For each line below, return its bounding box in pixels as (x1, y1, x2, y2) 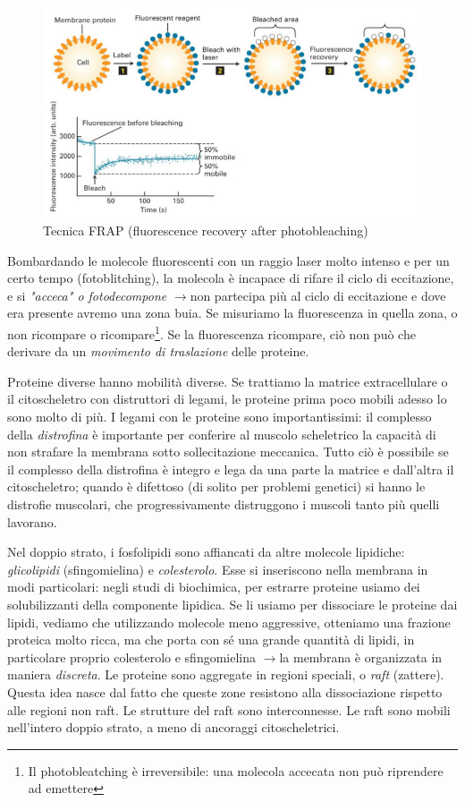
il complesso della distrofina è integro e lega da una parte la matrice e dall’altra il (7, 459, 454, 478)
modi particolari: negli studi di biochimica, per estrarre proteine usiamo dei (7, 577, 420, 596)
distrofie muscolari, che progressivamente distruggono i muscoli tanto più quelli (7, 495, 440, 514)
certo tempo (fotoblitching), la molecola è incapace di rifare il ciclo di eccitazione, (7, 269, 454, 287)
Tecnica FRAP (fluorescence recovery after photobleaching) (43, 221, 368, 240)
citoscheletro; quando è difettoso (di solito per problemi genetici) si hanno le (7, 477, 426, 496)
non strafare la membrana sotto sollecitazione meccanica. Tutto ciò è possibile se (7, 442, 449, 461)
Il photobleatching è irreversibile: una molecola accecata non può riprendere (28, 761, 444, 780)
